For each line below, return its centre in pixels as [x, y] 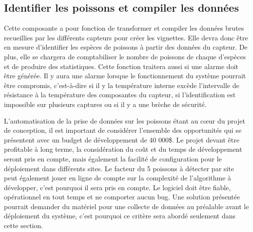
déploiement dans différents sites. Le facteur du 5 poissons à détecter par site [119, 168]
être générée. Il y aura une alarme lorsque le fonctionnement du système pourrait [125, 76]
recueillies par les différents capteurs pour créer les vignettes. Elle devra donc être [126, 37]
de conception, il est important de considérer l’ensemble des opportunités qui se [123, 130]
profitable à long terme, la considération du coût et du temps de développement [123, 149]
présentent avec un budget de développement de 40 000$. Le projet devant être [122, 139]
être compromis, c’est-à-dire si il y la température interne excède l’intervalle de [122, 85]
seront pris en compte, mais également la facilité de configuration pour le [113, 158]
